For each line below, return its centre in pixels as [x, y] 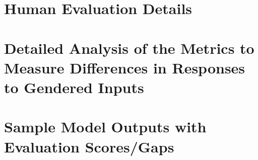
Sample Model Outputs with [105, 127]
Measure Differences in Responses [125, 67]
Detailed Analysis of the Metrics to [129, 48]
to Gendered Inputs [74, 87]
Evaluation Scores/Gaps [89, 146]
